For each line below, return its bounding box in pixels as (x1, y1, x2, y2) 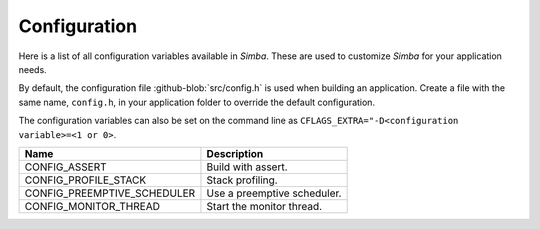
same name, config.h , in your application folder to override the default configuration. (18, 96, 375, 108)
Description (206, 146, 264, 160)
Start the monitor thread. (206, 199, 323, 213)
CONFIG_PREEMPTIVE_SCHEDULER (24, 186, 196, 200)
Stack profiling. (206, 173, 279, 187)
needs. (18, 63, 47, 75)
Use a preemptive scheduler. (206, 186, 342, 200)
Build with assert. (206, 160, 289, 174)
